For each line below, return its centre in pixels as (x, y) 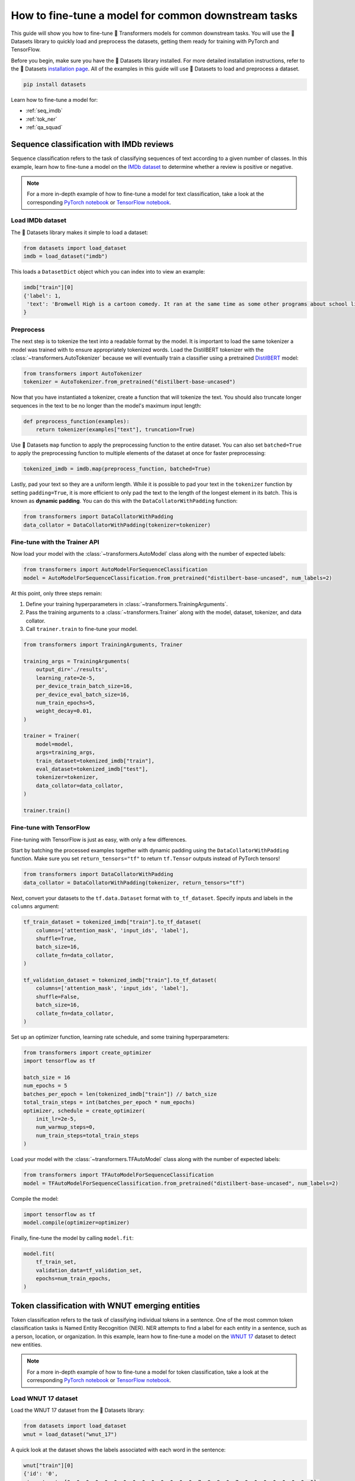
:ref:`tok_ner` (41, 119)
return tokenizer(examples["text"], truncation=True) (115, 430)
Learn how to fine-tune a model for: (54, 100)
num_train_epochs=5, (66, 703)
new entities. (27, 1345)
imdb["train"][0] (49, 288)
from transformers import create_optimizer (88, 1052)
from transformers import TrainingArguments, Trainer (103, 645)
